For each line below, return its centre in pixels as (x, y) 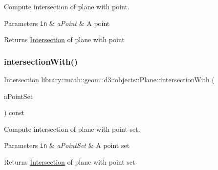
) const (14, 112)
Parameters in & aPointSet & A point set (67, 145)
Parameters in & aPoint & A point (57, 23)
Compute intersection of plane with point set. (72, 129)
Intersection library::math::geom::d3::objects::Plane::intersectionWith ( (109, 80)
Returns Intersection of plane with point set (70, 162)
